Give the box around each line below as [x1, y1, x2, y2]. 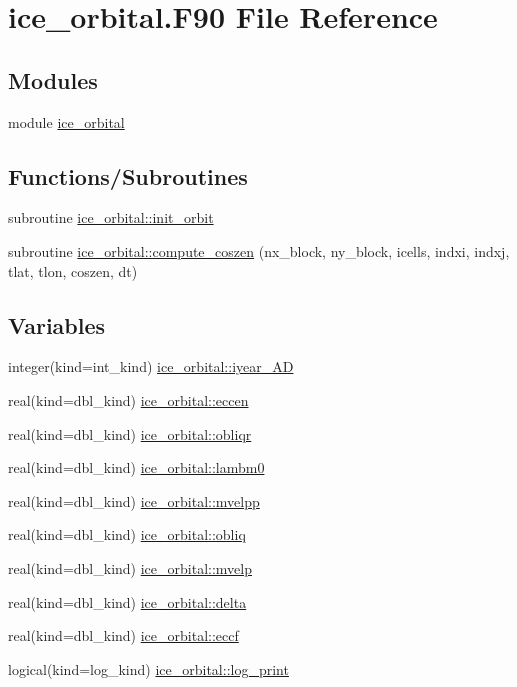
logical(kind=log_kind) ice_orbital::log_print [8, 658, 289, 679]
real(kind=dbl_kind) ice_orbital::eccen [8, 389, 249, 410]
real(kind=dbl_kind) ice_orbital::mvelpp [8, 490, 260, 511]
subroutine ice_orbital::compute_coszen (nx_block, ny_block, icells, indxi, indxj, [8, 240, 510, 261]
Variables [8, 309, 106, 340]
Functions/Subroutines [8, 160, 248, 191]
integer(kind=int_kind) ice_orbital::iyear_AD [8, 356, 294, 377]
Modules [8, 64, 98, 95]
